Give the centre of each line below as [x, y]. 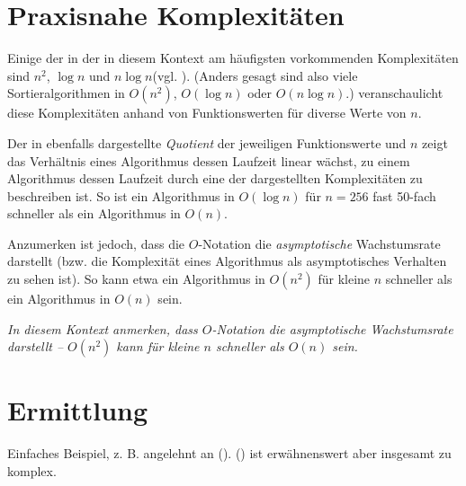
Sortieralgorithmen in [66, 93]
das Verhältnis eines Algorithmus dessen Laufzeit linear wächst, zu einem [209, 160]
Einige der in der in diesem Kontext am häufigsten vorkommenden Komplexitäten [233, 58]
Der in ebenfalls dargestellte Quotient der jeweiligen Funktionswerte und [207, 142]
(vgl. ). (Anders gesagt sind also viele [255, 75]
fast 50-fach [404, 195]
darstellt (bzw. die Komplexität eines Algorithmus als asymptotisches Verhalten [227, 261]
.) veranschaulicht [394, 93]
